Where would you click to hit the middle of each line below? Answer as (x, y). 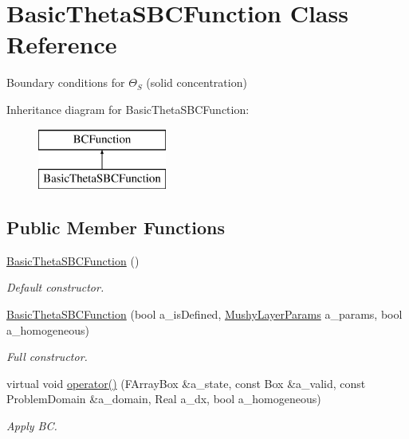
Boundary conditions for (66, 82)
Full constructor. (47, 357)
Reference (62, 44)
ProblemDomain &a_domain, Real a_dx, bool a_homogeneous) (164, 399)
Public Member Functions (116, 227)
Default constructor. (55, 287)
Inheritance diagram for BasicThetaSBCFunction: (128, 109)
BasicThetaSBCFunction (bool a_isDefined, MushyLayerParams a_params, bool (204, 314)
